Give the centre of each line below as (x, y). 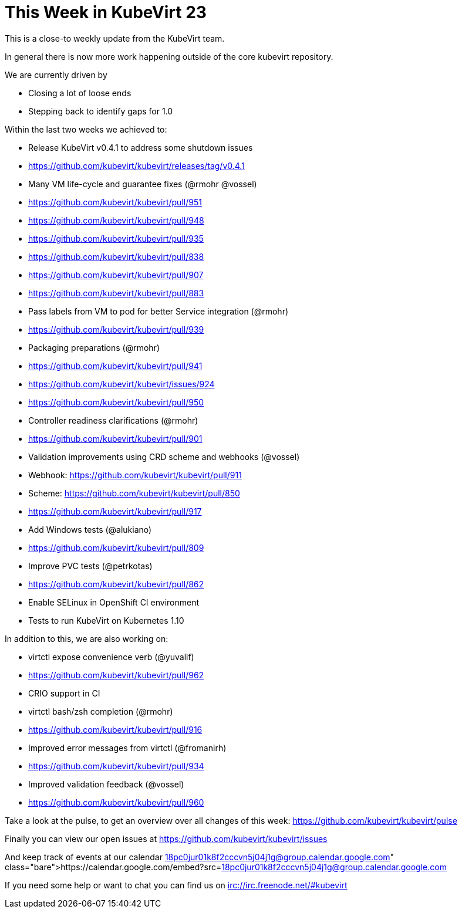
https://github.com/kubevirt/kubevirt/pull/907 (116, 275)
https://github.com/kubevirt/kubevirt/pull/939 (116, 329)
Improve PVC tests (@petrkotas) (90, 566)
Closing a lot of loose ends (80, 93)
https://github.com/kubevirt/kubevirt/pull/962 (116, 675)
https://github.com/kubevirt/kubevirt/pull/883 (116, 293)
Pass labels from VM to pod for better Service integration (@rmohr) (159, 311)
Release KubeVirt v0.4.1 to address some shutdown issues (141, 147)
